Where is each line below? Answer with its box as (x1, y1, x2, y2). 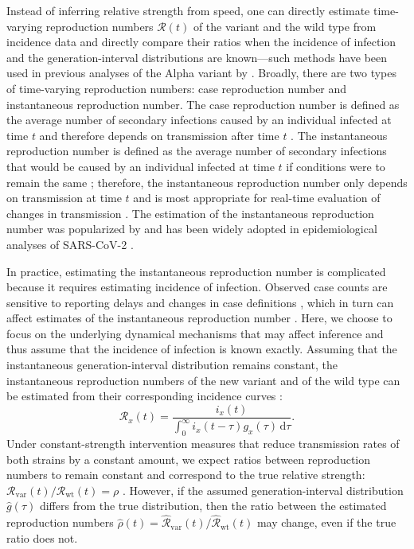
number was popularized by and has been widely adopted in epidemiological (6, 220, 377, 237)
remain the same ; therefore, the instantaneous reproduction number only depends (6, 173, 408, 190)
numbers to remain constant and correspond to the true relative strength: (6, 466, 365, 483)
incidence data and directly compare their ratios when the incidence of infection (6, 33, 396, 50)
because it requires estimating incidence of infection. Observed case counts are (6, 278, 388, 295)
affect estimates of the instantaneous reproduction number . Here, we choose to (6, 310, 393, 326)
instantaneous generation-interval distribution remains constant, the (6, 356, 338, 373)
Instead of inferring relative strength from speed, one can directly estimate (6, 2, 370, 18)
